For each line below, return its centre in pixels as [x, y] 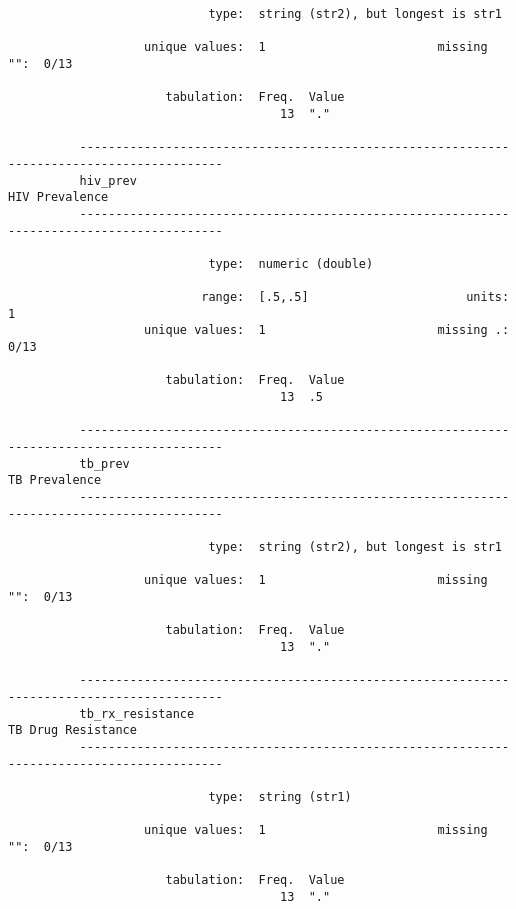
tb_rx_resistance [137, 713]
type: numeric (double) [291, 263]
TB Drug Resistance [72, 730]
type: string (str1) [280, 796]
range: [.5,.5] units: [355, 297]
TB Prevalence [55, 480]
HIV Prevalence [58, 197]
